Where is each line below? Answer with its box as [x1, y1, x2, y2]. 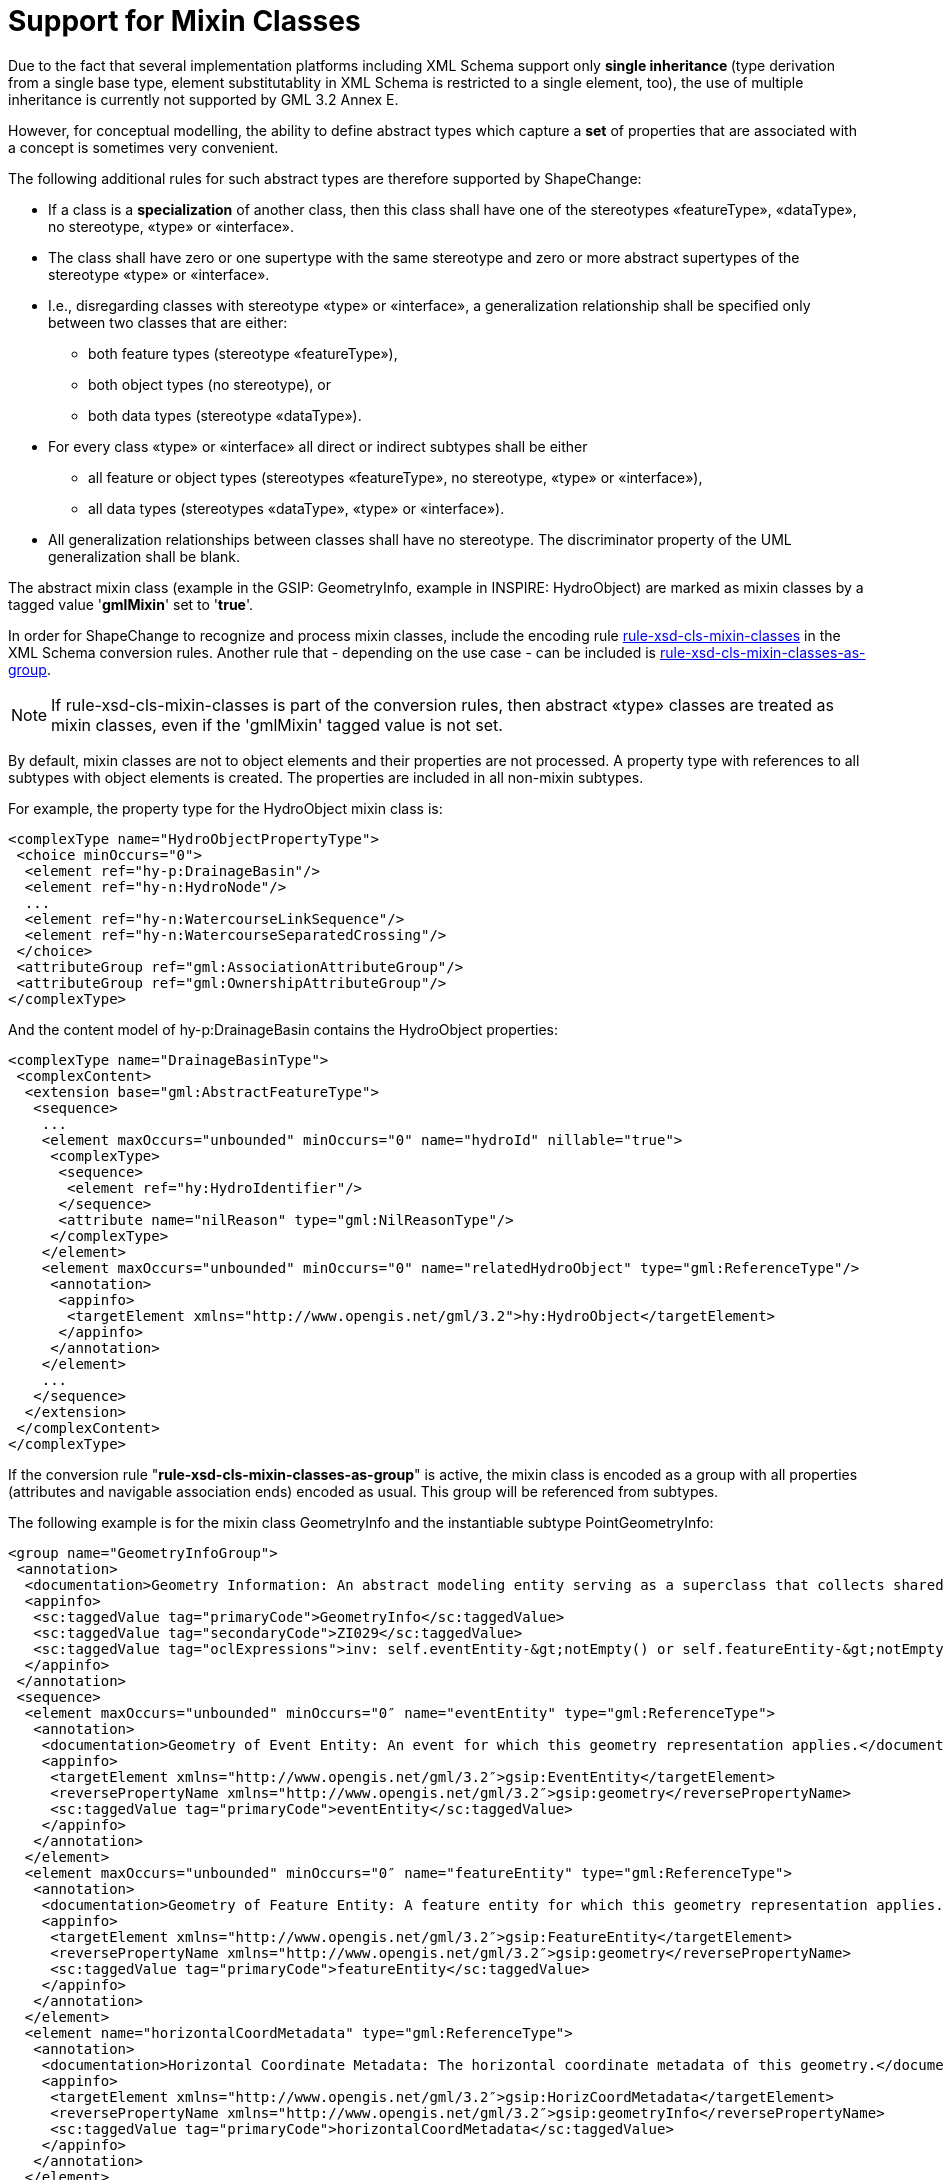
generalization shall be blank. [48, 547, 240, 565]
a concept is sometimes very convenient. [8, 138, 279, 156]
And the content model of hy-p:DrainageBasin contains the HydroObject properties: [8, 1020, 558, 1038]
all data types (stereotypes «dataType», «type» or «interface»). [88, 499, 505, 517]
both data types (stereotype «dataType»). [88, 406, 362, 424]
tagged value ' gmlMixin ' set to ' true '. [8, 595, 254, 613]
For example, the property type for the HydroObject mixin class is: [8, 799, 443, 817]
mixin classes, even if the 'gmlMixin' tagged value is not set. [51, 714, 503, 735]
